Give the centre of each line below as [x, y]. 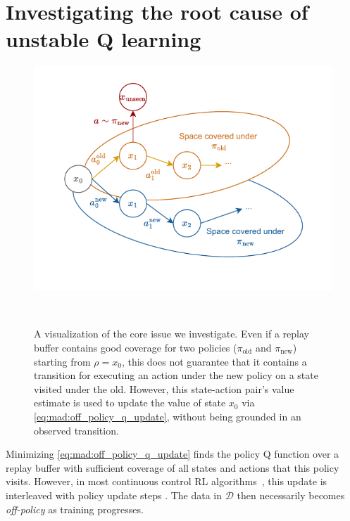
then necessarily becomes [291, 495]
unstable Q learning [104, 39]
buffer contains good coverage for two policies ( [136, 348]
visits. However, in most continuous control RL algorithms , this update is [167, 481]
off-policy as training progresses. [75, 509]
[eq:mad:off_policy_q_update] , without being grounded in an [168, 416]
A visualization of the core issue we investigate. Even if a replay [171, 334]
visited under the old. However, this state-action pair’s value [164, 388]
